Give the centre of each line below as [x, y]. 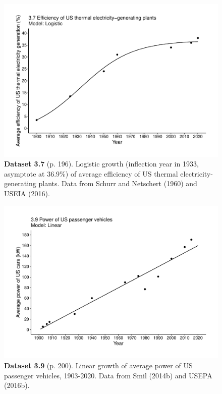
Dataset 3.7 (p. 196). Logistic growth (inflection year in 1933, [101, 164]
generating [20, 183]
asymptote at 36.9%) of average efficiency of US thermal [91, 173]
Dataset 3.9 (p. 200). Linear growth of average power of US [98, 365]
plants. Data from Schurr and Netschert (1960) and [118, 183]
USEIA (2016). [27, 193]
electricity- [197, 173]
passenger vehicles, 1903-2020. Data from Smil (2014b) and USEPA [108, 375]
